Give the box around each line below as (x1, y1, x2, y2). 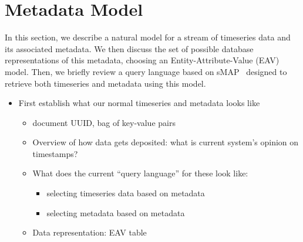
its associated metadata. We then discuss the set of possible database (5, 42, 254, 54)
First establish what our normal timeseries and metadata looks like (18, 97, 260, 109)
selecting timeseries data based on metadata (46, 187, 205, 199)
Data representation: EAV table (32, 226, 147, 238)
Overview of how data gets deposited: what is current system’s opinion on (32, 136, 299, 148)
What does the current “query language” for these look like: (32, 167, 248, 179)
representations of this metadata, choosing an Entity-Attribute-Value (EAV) (5, 54, 280, 66)
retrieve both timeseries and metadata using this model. (5, 77, 206, 89)
